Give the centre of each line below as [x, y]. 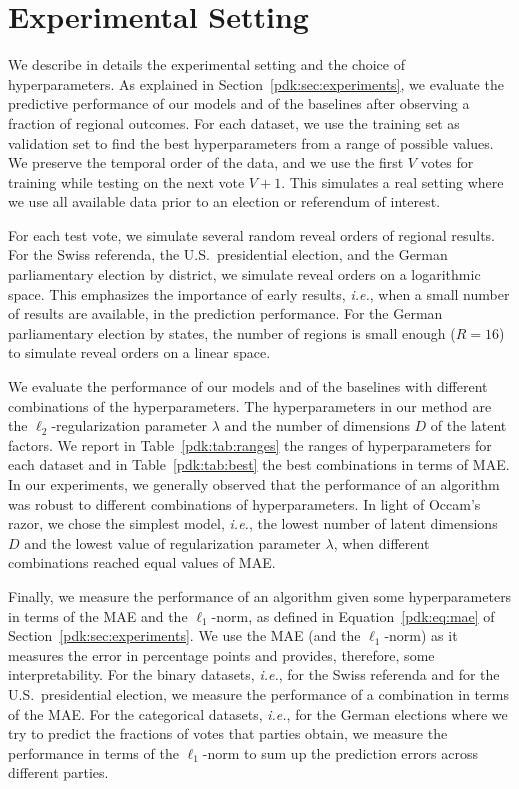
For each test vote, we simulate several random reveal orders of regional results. [252, 234]
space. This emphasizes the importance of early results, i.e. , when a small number [259, 293]
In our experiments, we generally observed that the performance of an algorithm [254, 484]
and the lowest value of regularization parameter [172, 542]
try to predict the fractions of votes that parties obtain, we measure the [228, 733]
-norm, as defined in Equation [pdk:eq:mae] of [353, 615]
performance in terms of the [93, 752]
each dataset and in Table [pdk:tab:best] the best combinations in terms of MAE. [259, 464]
